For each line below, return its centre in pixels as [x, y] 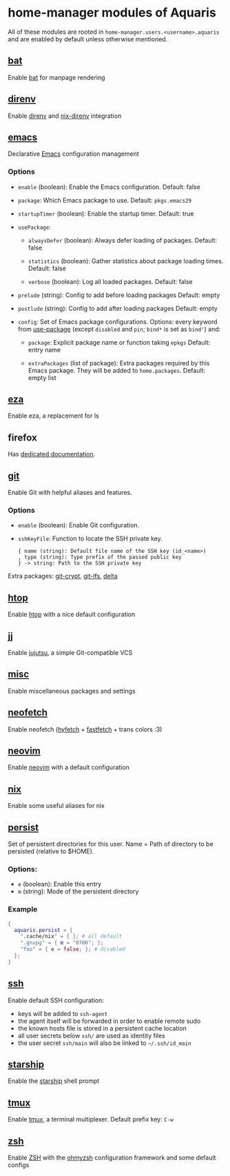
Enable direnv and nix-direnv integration [65, 116]
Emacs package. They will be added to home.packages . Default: [117, 370]
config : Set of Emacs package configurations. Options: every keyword [117, 321]
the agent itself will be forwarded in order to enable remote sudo [109, 1021]
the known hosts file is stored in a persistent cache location [102, 1028]
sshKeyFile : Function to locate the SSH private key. [90, 538]
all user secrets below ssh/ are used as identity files [92, 1035]
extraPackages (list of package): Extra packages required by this [119, 363]
